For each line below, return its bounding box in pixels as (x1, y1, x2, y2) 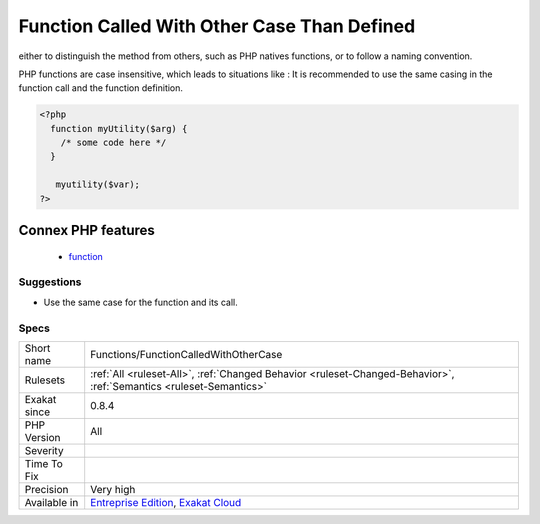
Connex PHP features (18, 222, 155, 239)
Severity (24, 443, 64, 457)
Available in (24, 495, 79, 509)
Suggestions (18, 275, 82, 289)
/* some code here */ (60, 137, 167, 149)
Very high (90, 482, 136, 496)
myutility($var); (55, 179, 140, 190)
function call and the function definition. (18, 82, 184, 94)
